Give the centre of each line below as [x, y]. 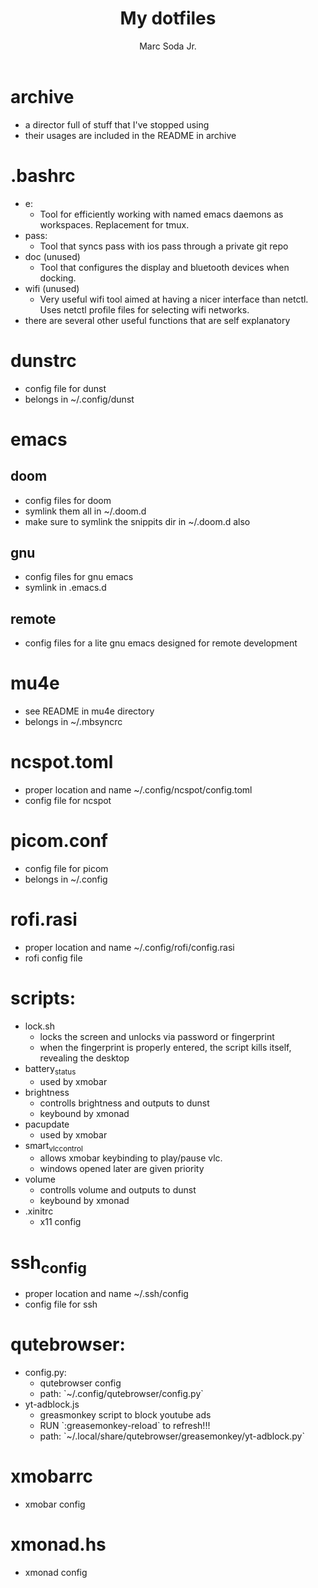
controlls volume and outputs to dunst [118, 1190]
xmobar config [55, 1504]
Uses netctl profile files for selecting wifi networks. [144, 309]
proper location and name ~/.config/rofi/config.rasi [129, 947]
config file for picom [66, 868]
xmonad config [56, 1572]
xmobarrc [51, 1476]
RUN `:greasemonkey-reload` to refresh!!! [125, 1425]
